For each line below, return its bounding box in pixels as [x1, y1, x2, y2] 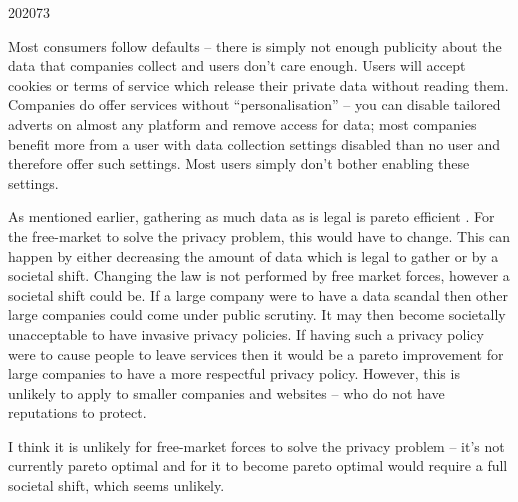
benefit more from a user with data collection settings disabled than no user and [8, 133, 501, 154]
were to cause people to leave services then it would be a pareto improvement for [8, 343, 504, 364]
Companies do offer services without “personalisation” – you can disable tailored [8, 94, 501, 115]
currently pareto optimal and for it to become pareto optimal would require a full [8, 455, 508, 476]
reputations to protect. [8, 402, 147, 423]
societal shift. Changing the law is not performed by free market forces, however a [8, 265, 510, 286]
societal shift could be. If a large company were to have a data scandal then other [8, 284, 509, 305]
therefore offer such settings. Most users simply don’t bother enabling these [8, 153, 470, 174]
